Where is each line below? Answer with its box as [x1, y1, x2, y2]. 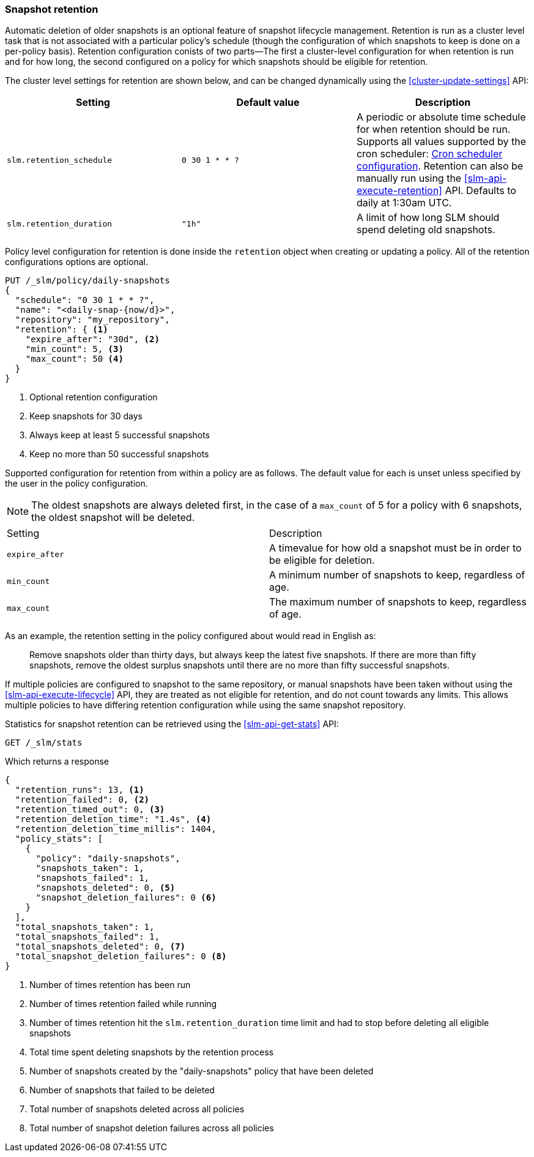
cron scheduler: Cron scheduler [356, 148, 503, 160]
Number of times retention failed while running [29, 998, 217, 1009]
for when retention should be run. [356, 123, 511, 136]
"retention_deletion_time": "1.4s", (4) [15, 814, 212, 825]
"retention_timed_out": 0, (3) [15, 804, 165, 815]
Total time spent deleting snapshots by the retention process [29, 1047, 274, 1058]
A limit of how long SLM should [356, 211, 500, 224]
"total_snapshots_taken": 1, [15, 922, 155, 932]
